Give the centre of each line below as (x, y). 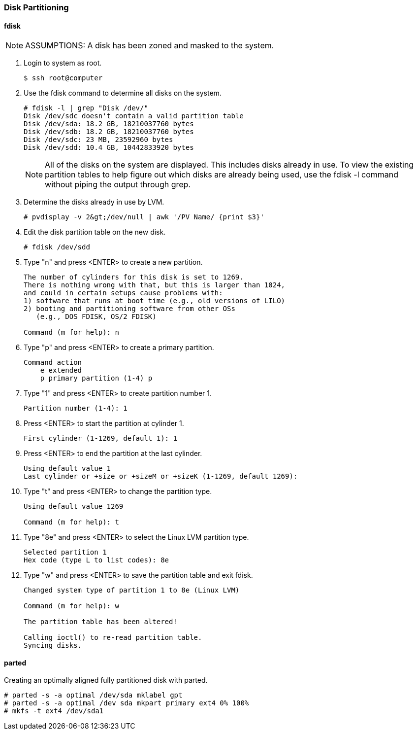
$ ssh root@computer (63, 78)
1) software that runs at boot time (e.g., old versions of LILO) (155, 301)
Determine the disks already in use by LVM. (94, 202)
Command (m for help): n (71, 332)
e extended (61, 370)
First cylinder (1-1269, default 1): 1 (100, 438)
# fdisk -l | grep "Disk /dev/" (86, 108)
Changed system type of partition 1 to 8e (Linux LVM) (132, 590)
